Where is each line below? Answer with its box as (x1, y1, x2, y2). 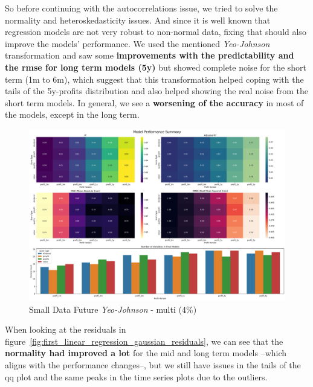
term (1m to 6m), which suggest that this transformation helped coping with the (5, 72, 304, 85)
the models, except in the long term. (5, 108, 140, 121)
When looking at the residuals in (5, 323, 126, 336)
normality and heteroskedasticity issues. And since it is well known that (5, 13, 271, 26)
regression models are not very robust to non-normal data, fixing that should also (5, 25, 306, 38)
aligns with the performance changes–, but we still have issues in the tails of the (5, 358, 301, 371)
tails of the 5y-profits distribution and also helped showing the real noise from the (5, 85, 308, 97)
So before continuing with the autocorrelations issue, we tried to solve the (5, 2, 278, 14)
